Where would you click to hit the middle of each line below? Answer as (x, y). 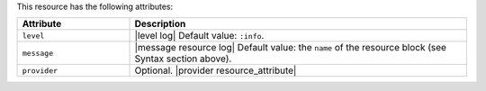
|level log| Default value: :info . (199, 36)
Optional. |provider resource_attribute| (216, 70)
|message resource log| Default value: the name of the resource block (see (291, 48)
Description (160, 24)
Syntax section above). (183, 59)
